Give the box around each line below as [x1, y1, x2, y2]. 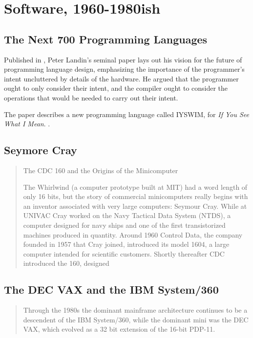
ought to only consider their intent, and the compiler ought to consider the [4, 83, 228, 93]
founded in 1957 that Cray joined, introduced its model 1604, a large [23, 239, 230, 249]
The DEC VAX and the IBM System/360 [4, 282, 219, 297]
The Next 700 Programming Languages [4, 31, 208, 46]
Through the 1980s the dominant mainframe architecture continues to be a [23, 305, 248, 315]
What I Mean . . [4, 119, 50, 129]
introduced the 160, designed [23, 258, 109, 268]
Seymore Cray [4, 142, 77, 158]
